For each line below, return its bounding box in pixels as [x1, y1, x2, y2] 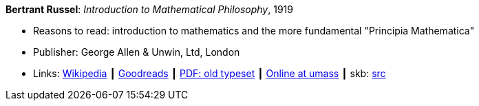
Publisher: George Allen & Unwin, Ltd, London [33, 46, 240, 58]
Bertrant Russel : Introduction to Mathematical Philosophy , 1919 [6, 3, 293, 15]
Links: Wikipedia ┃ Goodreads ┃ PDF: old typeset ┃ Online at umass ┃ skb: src [33, 67, 386, 79]
